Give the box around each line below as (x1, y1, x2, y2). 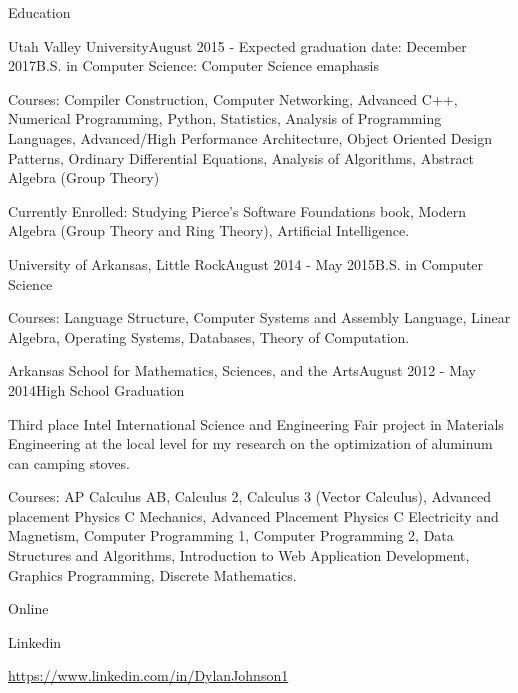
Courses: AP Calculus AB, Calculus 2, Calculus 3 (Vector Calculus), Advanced (8, 486, 492, 507)
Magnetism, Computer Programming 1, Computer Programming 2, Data (8, 525, 454, 546)
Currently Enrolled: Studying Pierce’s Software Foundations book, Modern (8, 200, 467, 221)
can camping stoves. (8, 452, 130, 473)
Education (8, 2, 71, 22)
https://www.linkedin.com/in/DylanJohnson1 (8, 665, 289, 686)
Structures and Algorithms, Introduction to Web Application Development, (8, 545, 470, 566)
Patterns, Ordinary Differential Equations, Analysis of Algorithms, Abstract (8, 147, 475, 168)
